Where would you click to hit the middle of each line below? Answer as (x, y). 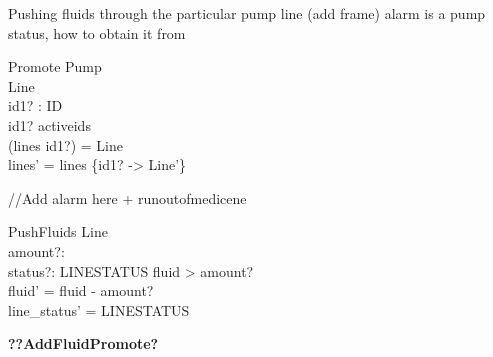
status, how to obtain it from (97, 32)
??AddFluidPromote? (83, 343)
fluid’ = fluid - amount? (81, 290)
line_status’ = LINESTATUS (99, 309)
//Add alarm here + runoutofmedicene (127, 197)
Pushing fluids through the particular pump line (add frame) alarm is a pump (247, 13)
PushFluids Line (58, 231)
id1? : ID (35, 105)
